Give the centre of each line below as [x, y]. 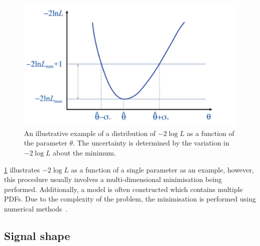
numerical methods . [36, 209]
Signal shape [37, 236]
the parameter [46, 143]
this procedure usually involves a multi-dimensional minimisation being [113, 179]
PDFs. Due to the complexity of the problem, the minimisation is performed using [130, 199]
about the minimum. [84, 153]
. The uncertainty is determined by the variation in [151, 143]
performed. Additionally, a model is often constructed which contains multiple [123, 189]
